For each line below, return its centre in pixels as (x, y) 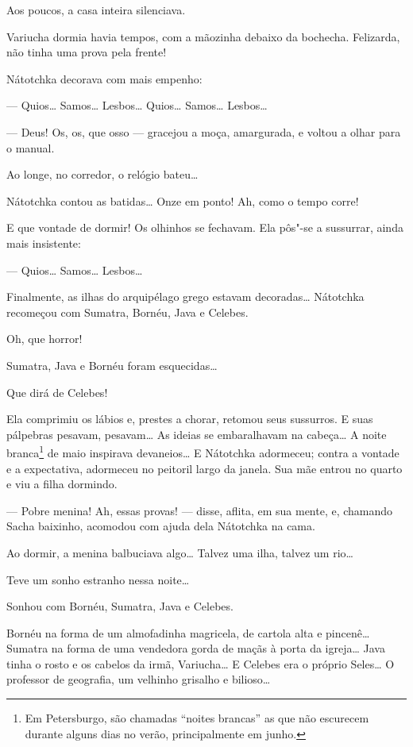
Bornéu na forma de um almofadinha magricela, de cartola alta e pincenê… (188, 632)
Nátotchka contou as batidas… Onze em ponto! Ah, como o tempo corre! (183, 200)
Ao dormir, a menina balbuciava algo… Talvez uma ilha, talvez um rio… (180, 552)
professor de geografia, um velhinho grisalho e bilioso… (139, 679)
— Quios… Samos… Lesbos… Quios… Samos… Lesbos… (137, 105)
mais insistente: (44, 243)
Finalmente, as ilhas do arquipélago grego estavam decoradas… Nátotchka (185, 296)
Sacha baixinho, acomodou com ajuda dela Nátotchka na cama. (161, 526)
